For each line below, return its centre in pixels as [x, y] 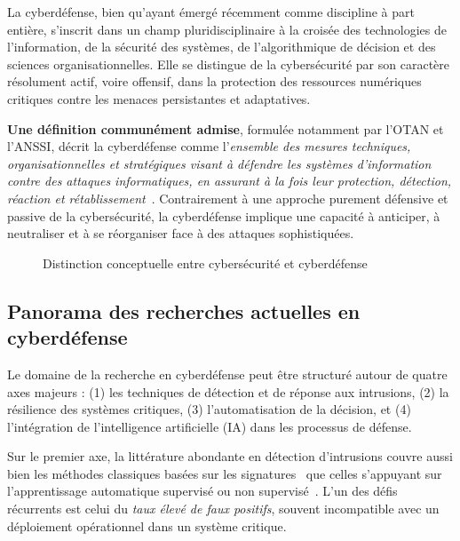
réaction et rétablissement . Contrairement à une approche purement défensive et [228, 198]
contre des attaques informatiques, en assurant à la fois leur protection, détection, [230, 181]
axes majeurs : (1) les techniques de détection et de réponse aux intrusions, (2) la [228, 391]
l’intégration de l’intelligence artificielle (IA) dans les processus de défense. [210, 426]
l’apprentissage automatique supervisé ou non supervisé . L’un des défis [202, 491]
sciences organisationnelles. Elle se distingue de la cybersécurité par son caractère [228, 64]
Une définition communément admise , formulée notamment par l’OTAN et [226, 128]
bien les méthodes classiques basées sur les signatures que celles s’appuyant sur [225, 473]
